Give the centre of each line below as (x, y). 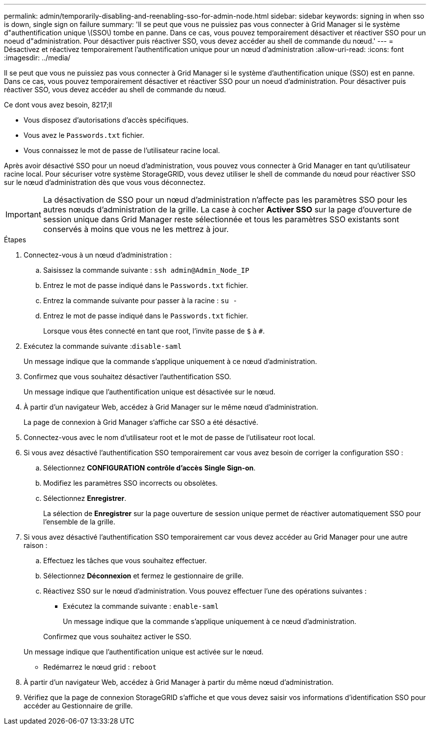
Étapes (15, 240)
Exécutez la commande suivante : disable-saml (103, 346)
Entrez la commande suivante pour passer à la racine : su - (140, 300)
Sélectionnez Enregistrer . (85, 498)
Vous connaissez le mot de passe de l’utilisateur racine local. (122, 150)
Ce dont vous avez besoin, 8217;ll (58, 105)
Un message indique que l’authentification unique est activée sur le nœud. (144, 652)
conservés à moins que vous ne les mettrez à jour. (136, 229)
